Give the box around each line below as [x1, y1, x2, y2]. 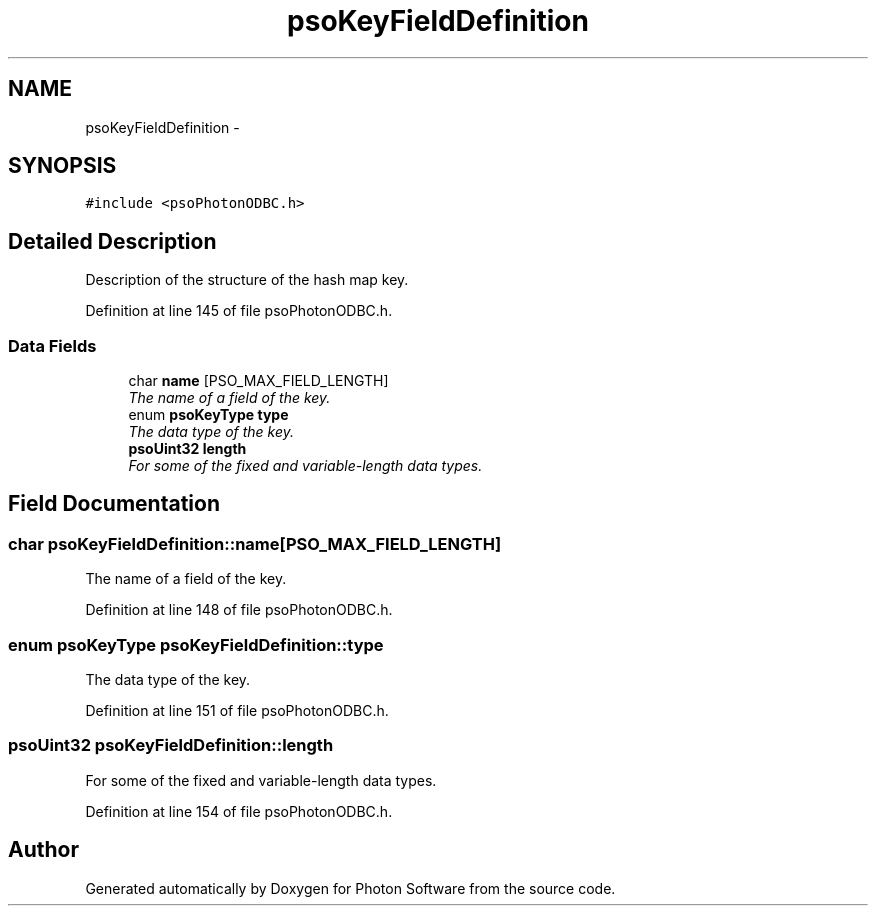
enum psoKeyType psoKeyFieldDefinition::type [8, 634, 384, 655]
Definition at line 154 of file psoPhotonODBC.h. [85, 802, 393, 820]
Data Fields [8, 335, 97, 356]
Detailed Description [8, 228, 217, 254]
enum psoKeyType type [128, 406, 289, 424]
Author [8, 837, 79, 863]
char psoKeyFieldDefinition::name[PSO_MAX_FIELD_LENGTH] [8, 533, 502, 554]
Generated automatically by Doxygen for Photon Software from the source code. [85, 879, 616, 897]
